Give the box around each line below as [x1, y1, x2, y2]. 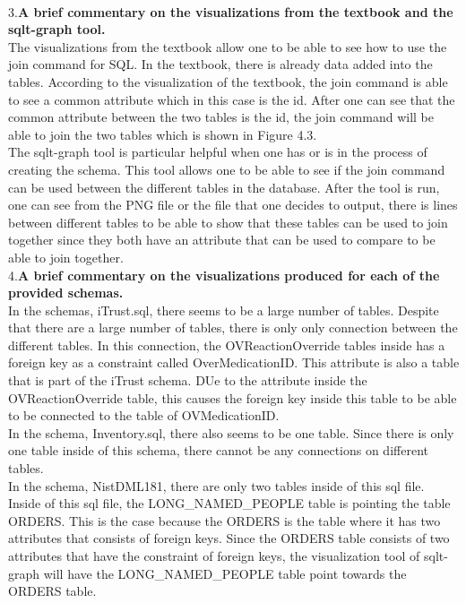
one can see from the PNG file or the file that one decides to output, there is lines [8, 195, 458, 214]
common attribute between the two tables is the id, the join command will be [8, 108, 434, 126]
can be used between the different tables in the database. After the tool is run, [8, 177, 440, 196]
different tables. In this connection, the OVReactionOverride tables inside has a [8, 335, 445, 354]
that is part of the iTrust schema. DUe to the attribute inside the [8, 371, 367, 390]
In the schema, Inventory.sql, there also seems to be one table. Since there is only [8, 423, 454, 442]
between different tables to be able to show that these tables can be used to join [8, 212, 448, 231]
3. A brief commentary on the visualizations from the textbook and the [8, 2, 453, 21]
